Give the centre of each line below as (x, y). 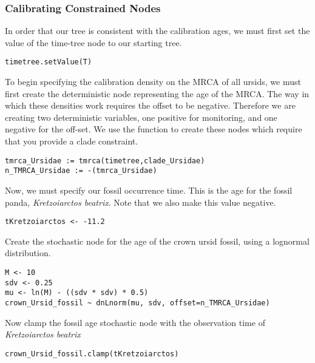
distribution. (28, 253)
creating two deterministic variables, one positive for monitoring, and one (141, 117)
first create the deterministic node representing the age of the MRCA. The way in (157, 93)
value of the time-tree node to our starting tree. (93, 42)
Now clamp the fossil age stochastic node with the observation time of (135, 322)
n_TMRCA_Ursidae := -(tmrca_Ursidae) (81, 171)
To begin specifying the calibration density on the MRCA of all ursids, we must (153, 82)
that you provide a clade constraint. (72, 141)
